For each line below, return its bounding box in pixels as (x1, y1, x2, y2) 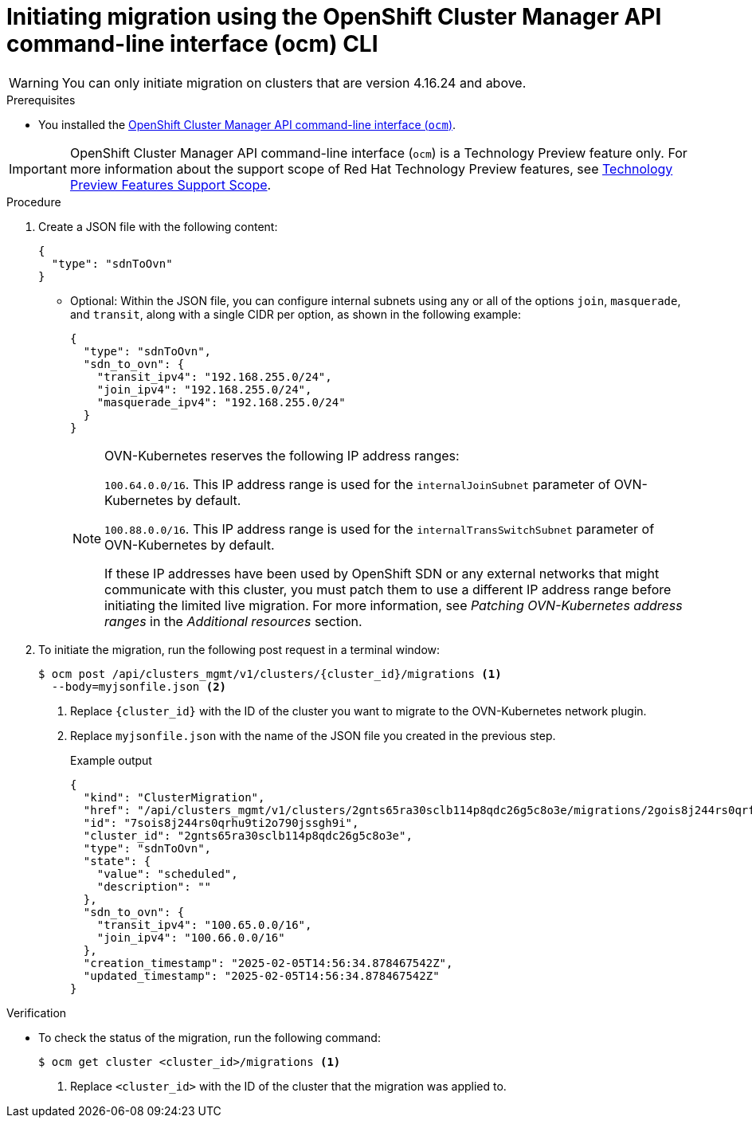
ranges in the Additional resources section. (104, 613, 362, 629)
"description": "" (96, 879, 212, 893)
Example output (70, 753, 152, 767)
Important (9, 160, 67, 177)
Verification (6, 1005, 67, 1020)
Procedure (6, 194, 61, 209)
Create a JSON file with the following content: (38, 219, 278, 233)
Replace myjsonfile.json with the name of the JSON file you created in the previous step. (70, 728, 556, 742)
